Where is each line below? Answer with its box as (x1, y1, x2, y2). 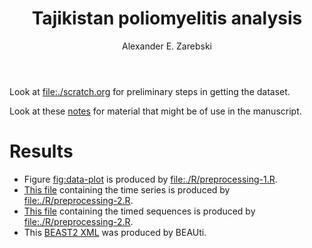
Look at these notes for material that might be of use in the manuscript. (9, 105, 302, 117)
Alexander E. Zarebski (122, 40, 212, 52)
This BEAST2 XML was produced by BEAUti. (23, 226, 207, 238)
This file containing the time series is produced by (23, 183, 231, 196)
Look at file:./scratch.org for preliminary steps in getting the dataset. (9, 85, 291, 97)
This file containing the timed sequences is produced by (23, 205, 256, 217)
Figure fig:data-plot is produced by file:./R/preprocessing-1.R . (23, 173, 278, 185)
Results (9, 140, 74, 163)
